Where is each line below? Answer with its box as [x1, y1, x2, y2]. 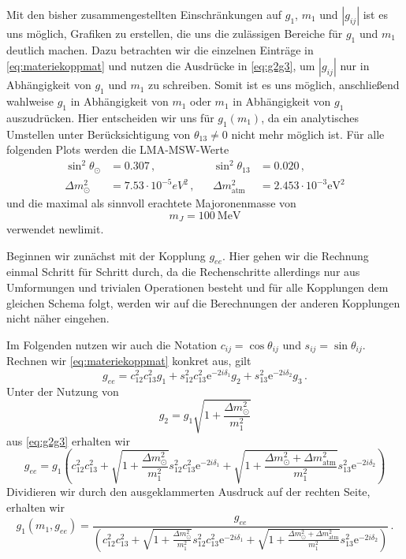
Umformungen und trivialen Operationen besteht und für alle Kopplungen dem [6, 278, 389, 295]
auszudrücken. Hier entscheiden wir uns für [6, 109, 214, 125]
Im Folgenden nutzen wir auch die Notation [6, 336, 218, 352]
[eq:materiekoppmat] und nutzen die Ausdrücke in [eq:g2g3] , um [6, 58, 315, 74]
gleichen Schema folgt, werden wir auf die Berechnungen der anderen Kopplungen [6, 294, 400, 311]
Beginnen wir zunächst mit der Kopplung [6, 247, 206, 263]
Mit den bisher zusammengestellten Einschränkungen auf [6, 6, 282, 22]
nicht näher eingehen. [6, 310, 110, 326]
